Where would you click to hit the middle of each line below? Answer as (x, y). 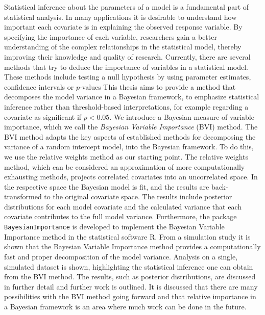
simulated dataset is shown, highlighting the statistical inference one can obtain (129, 266)
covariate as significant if (43, 116)
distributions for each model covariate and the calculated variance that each (123, 206)
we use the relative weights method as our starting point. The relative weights (126, 156)
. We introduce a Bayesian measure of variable (182, 116)
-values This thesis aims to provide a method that (158, 86)
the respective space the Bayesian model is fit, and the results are (107, 186)
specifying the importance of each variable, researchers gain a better (111, 36)
